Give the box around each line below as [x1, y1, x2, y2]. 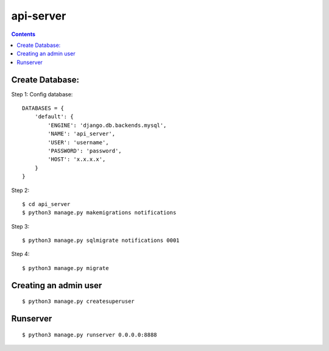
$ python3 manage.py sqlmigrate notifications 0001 [22, 237, 180, 244]
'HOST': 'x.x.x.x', [48, 156, 106, 163]
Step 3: [11, 222, 30, 230]
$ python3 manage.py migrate [22, 264, 109, 271]
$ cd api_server [22, 200, 71, 207]
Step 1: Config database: [11, 90, 73, 97]
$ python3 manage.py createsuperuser [22, 298, 135, 305]
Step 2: [11, 186, 30, 194]
